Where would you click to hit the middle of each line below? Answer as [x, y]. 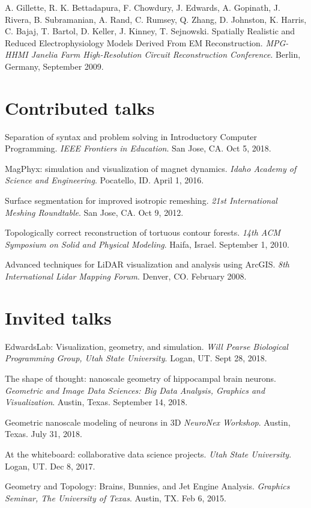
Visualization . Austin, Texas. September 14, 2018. [96, 402]
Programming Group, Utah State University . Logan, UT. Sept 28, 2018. [136, 358]
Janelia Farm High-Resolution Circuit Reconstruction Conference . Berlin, [166, 54]
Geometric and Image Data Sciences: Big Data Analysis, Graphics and [135, 390]
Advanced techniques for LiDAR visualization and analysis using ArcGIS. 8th [147, 264]
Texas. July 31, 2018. [44, 434]
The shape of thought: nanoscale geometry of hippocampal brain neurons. [140, 378]
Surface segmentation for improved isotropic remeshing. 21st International [141, 200]
